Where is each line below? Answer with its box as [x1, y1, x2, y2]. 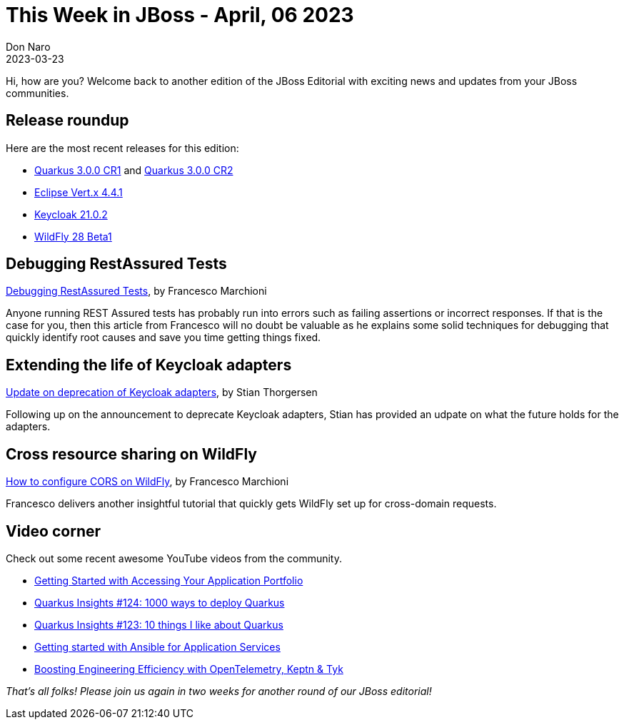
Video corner [6, 522, 101, 540]
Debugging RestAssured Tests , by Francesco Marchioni [6, 285, 267, 298]
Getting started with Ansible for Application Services [34, 640, 281, 653]
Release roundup [6, 111, 129, 130]
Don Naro [6, 40, 51, 53]
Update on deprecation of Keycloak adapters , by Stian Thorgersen [6, 386, 318, 399]
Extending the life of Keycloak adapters [6, 355, 292, 374]
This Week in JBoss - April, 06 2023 [6, 3, 354, 27]
